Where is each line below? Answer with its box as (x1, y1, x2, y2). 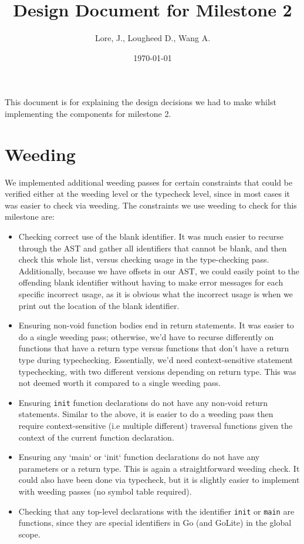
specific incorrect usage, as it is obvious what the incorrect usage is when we (18, 287, 293, 300)
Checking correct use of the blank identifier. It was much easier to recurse (18, 230, 284, 242)
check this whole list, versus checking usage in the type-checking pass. (18, 253, 269, 266)
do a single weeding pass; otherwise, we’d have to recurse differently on (18, 330, 274, 342)
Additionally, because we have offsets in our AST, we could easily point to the (18, 264, 300, 277)
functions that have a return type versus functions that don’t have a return (18, 342, 289, 354)
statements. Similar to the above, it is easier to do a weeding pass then (18, 408, 273, 420)
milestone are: (5, 210, 55, 223)
